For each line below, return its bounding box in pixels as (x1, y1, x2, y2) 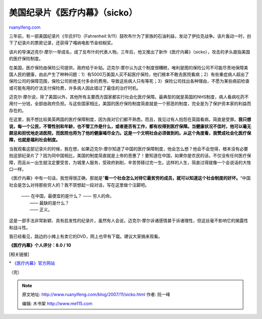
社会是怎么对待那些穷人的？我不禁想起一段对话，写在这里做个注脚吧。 (9, 182, 149, 188)
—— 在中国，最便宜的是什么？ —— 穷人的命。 (21, 193, 114, 199)
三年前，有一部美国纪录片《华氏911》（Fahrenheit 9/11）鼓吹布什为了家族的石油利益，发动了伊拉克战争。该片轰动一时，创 (9, 33, 252, 39)
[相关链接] (9, 251, 30, 257)
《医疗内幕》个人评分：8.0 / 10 (9, 242, 71, 248)
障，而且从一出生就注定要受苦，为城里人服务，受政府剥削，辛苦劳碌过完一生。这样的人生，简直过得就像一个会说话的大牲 (9, 159, 251, 165)
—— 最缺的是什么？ (30, 200, 69, 206)
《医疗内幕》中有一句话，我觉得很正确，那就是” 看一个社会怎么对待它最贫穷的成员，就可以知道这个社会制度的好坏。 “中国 (9, 175, 251, 181)
